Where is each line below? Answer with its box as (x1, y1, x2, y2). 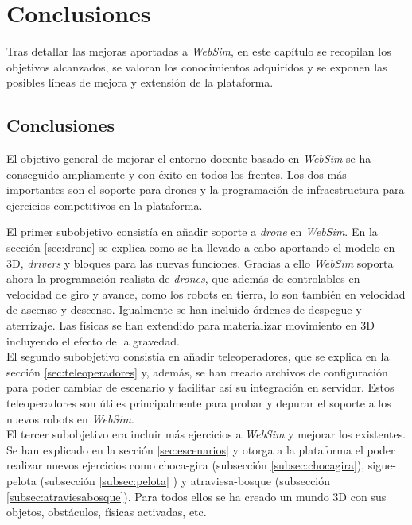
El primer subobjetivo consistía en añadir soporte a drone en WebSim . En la (6, 223, 378, 240)
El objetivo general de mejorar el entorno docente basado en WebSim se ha (6, 150, 371, 167)
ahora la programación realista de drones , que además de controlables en (6, 270, 360, 287)
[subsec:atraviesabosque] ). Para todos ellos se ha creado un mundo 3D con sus (6, 488, 387, 504)
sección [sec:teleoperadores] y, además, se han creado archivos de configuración (6, 363, 388, 380)
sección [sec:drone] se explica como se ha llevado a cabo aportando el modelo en (6, 239, 395, 256)
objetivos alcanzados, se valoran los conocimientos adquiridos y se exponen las (6, 58, 387, 75)
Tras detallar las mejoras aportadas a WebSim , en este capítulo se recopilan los (6, 43, 391, 60)
